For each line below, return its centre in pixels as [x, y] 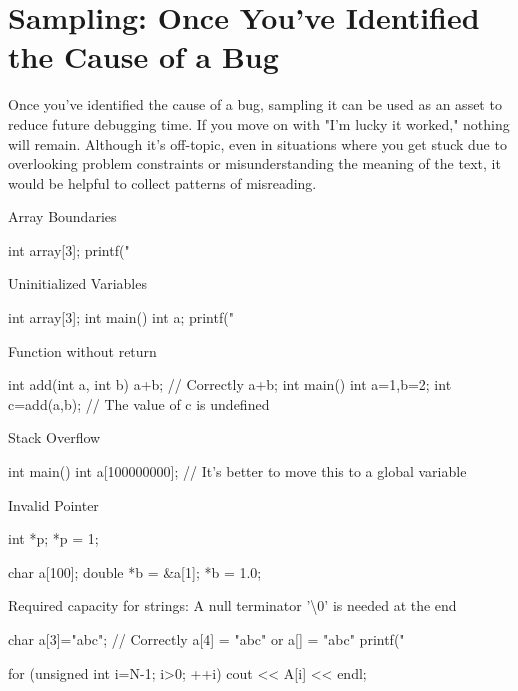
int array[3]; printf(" [69, 249]
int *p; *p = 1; [53, 538]
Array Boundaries [62, 216]
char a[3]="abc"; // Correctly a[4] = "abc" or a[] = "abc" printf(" [206, 639]
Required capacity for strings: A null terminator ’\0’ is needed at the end [232, 605]
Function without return [82, 350]
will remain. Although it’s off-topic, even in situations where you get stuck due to [257, 143]
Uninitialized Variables [77, 283]
